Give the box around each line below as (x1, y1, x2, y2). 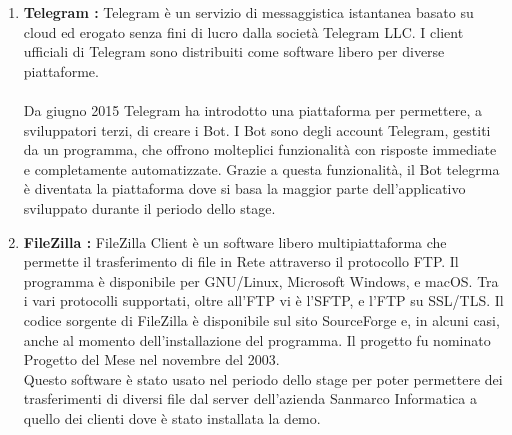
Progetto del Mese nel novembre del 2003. (23, 349, 280, 370)
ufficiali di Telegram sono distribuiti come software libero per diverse (23, 41, 445, 62)
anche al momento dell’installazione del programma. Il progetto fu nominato (23, 329, 491, 350)
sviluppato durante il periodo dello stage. (23, 197, 276, 218)
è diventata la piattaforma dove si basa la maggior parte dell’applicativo (23, 178, 466, 199)
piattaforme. (23, 60, 99, 81)
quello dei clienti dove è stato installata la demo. (23, 407, 321, 428)
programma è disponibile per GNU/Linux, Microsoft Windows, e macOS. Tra (23, 270, 499, 291)
